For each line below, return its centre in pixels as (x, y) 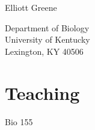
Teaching (42, 92)
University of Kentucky (47, 39)
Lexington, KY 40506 (44, 51)
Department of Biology (47, 27)
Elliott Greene (31, 7)
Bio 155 (19, 121)
